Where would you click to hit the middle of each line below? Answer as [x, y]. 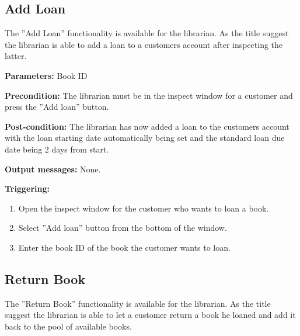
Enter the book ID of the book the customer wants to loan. [124, 247]
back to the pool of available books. [68, 326]
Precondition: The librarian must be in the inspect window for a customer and [149, 95]
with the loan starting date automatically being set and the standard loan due [145, 138]
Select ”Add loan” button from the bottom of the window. [123, 228]
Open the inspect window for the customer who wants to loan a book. [144, 208]
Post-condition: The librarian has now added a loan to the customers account [147, 126]
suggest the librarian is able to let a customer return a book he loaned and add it [150, 315]
